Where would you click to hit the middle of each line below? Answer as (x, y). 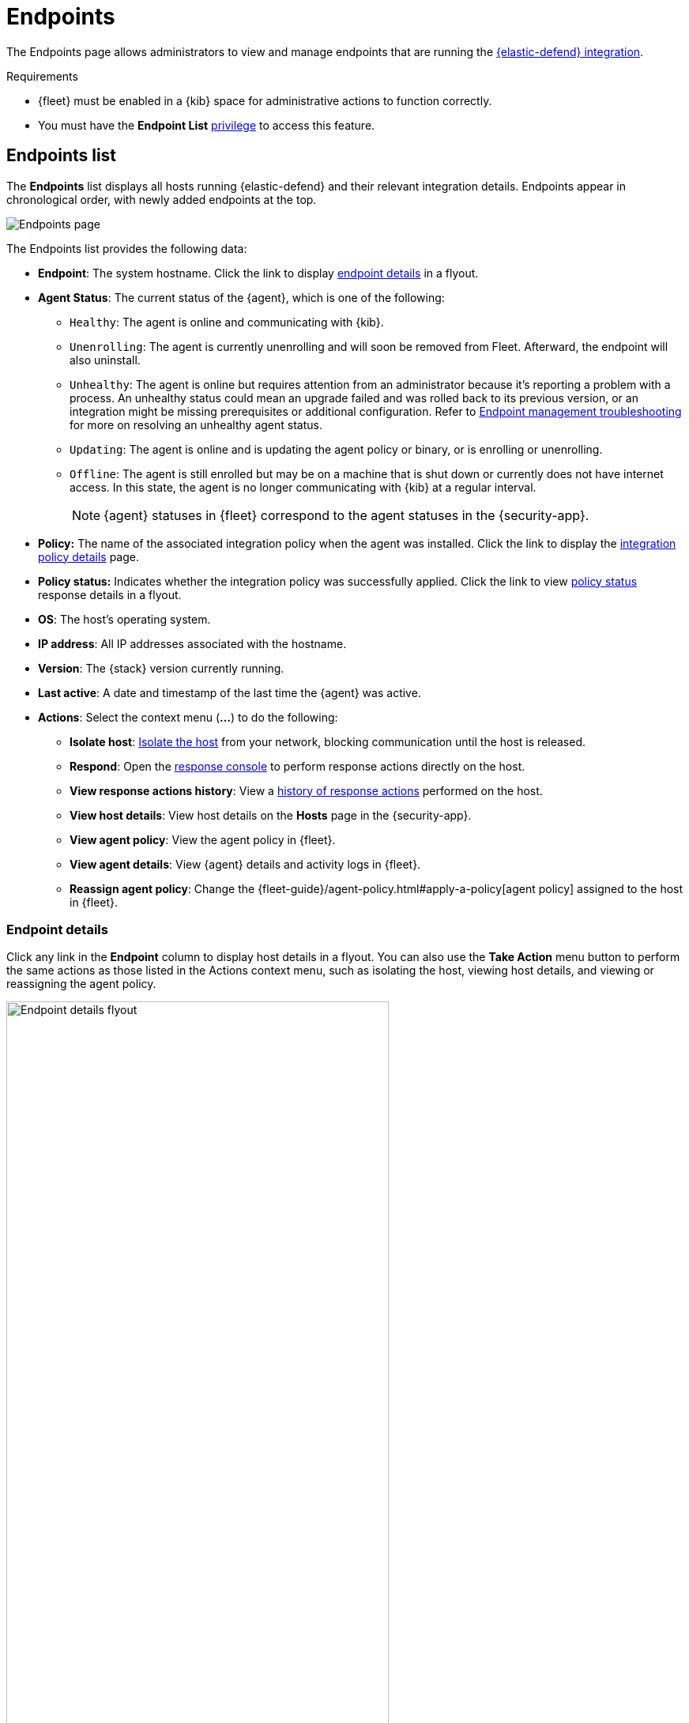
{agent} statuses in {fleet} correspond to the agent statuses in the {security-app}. (346, 515)
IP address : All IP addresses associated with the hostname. (192, 643)
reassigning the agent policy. (81, 984)
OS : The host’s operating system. (124, 619)
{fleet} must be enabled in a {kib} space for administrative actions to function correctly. (265, 100)
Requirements (42, 76)
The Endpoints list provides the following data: (127, 248)
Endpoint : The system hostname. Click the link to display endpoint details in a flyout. (258, 273)
